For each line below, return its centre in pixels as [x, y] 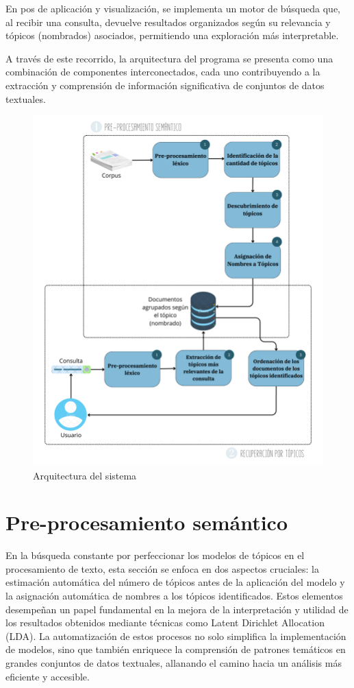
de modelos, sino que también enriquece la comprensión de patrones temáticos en [176, 649]
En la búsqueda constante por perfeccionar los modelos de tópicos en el [155, 555]
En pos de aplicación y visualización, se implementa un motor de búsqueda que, [173, 8]
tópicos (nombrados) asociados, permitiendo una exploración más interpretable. [172, 35]
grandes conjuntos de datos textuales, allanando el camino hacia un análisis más [174, 663]
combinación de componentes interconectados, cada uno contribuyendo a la [163, 72]
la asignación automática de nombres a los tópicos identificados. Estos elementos [174, 596]
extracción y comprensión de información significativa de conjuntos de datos [165, 85]
